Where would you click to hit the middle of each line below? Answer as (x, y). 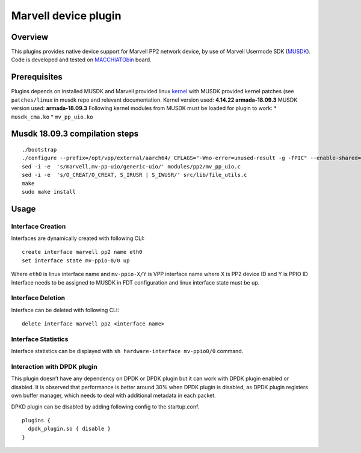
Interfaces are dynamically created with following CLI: (78, 238)
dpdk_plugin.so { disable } (69, 429)
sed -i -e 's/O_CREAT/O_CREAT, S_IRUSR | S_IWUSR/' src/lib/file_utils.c (134, 175)
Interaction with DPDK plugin (54, 367)
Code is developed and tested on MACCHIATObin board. (81, 60)
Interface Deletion (38, 298)
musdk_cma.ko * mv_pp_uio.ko (52, 117)
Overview (30, 37)
